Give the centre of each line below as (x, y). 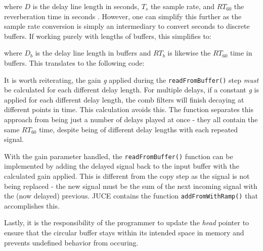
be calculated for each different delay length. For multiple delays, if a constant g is (131, 90)
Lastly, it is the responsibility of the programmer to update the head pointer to (127, 222)
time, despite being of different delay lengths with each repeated (139, 129)
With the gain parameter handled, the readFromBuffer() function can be (119, 156)
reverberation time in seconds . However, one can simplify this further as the (123, 16)
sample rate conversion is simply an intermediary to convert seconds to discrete (127, 26)
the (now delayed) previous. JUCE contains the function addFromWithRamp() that (131, 196)
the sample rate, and (182, 6)
